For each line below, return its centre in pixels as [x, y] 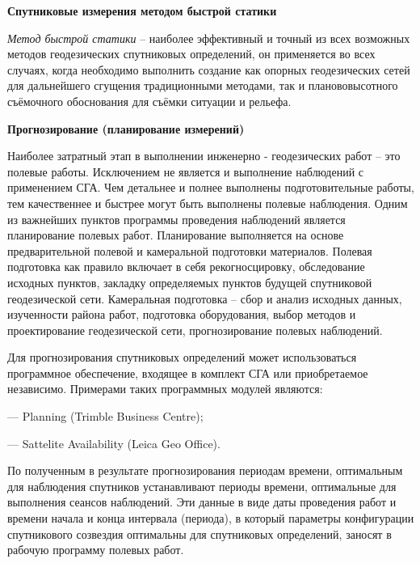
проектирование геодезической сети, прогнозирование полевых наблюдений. [195, 330]
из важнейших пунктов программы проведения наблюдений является [176, 219]
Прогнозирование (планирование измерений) [126, 128]
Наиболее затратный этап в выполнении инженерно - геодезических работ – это [204, 156]
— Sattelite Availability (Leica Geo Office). [114, 443]
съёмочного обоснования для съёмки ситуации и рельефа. [149, 101]
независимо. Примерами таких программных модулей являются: [165, 389]
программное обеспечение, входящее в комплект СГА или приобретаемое [188, 373]
